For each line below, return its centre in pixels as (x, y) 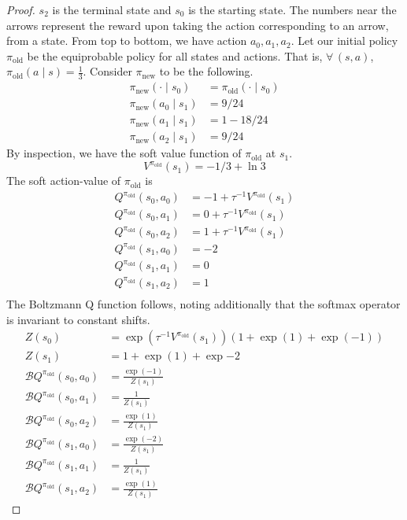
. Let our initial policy (344, 41)
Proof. (21, 9)
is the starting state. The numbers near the (292, 9)
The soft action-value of (64, 181)
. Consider (107, 71)
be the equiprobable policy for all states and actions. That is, (175, 55)
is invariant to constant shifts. (78, 319)
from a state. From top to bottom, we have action (127, 41)
